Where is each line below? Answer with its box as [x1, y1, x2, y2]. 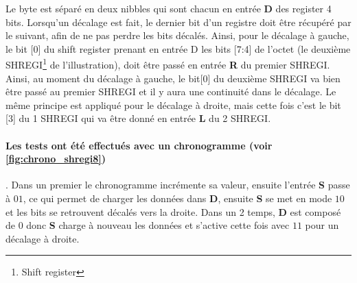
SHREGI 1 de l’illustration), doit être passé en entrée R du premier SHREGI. [5, 56, 330, 72]
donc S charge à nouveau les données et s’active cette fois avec [26, 218, 290, 232]
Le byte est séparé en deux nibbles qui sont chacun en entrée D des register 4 [5, 1, 332, 15]
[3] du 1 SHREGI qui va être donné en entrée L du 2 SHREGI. [5, 111, 271, 125]
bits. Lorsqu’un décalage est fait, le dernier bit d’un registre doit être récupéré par [5, 14, 352, 29]
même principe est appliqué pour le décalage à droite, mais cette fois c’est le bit [5, 97, 341, 112]
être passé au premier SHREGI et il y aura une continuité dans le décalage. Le [5, 84, 336, 99]
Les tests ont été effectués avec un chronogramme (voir [5, 138, 273, 152]
